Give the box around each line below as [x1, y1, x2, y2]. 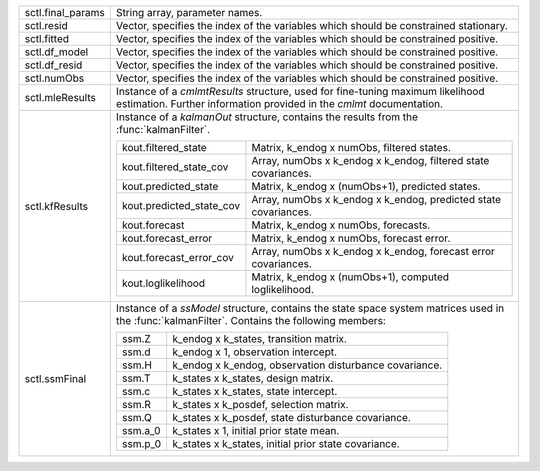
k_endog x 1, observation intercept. [172, 345, 338, 359]
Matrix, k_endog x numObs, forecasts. [251, 218, 431, 232]
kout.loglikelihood [121, 276, 205, 290]
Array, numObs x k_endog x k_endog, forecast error [251, 245, 495, 258]
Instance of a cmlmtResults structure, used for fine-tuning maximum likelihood [115, 85, 485, 98]
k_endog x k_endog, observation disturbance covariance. [172, 358, 443, 372]
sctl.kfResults [24, 199, 89, 213]
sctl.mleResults [24, 91, 97, 104]
